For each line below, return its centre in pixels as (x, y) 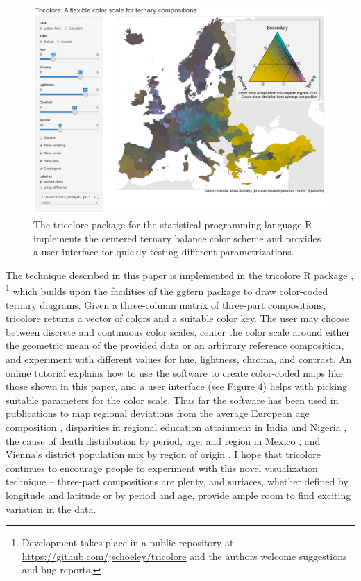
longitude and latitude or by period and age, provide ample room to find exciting (178, 495)
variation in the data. (51, 508)
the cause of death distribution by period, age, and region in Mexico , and (163, 440)
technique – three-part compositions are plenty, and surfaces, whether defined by (177, 481)
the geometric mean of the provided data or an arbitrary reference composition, (175, 345)
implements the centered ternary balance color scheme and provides (177, 238)
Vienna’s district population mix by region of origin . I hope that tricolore (163, 454)
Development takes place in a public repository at (128, 542)
